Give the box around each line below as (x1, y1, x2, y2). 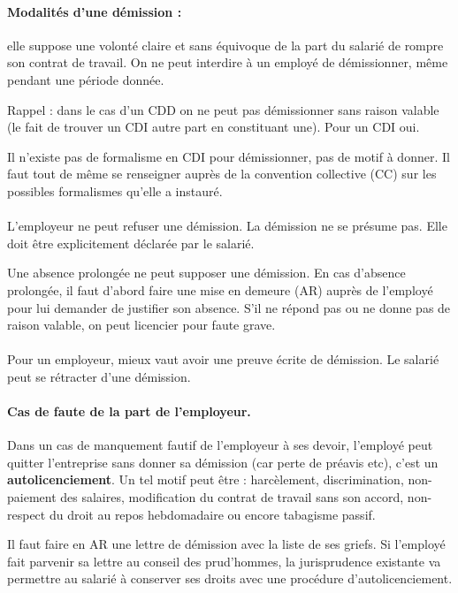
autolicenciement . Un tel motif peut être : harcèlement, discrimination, (7, 470, 404, 489)
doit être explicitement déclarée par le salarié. (7, 233, 255, 252)
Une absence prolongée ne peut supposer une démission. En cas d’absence (7, 263, 406, 282)
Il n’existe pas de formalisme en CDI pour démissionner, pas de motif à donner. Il (7, 147, 450, 165)
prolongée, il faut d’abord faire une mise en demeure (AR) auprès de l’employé (7, 280, 433, 299)
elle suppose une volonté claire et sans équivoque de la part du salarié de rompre (7, 35, 444, 54)
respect (7, 505, 46, 523)
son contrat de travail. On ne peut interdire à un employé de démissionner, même (7, 53, 448, 72)
